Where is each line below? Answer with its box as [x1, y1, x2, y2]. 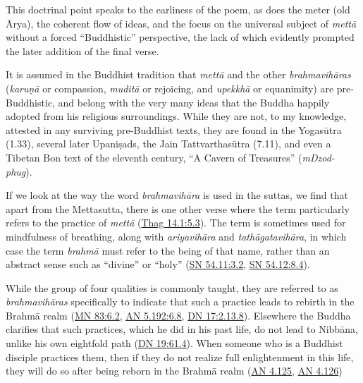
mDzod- [302, 150, 335, 164]
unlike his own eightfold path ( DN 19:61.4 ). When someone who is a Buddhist [6, 336, 343, 351]
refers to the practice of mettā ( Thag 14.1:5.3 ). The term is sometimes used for [6, 215, 346, 230]
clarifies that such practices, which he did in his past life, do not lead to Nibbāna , [6, 322, 358, 336]
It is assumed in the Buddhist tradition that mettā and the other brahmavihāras [6, 67, 351, 82]
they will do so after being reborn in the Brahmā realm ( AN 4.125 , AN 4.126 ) [6, 363, 343, 378]
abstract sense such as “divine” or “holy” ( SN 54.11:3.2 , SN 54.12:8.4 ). [6, 257, 310, 272]
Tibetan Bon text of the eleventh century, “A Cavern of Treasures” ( [6, 150, 302, 164]
